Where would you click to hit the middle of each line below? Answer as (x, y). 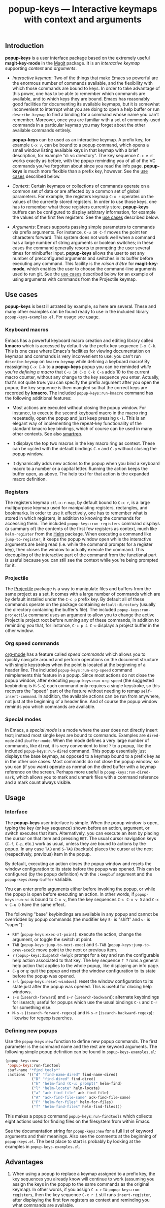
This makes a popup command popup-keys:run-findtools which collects (79, 1116)
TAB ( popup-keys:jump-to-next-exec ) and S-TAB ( (61, 944)
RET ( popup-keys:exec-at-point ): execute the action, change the (77, 934)
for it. (11, 566)
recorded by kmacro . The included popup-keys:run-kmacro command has (79, 393)
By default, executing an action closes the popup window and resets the (78, 864)
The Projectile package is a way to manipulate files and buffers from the (78, 589)
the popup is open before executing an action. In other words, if (70, 894)
